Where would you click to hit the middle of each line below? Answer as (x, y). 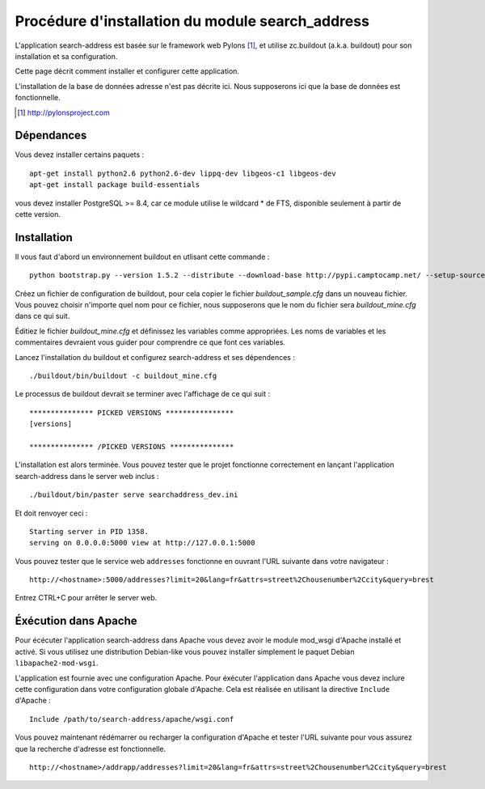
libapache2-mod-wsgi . (57, 663)
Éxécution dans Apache (76, 621)
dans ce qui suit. (42, 316)
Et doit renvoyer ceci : (51, 513)
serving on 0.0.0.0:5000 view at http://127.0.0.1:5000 (142, 543)
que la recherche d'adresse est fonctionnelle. (91, 749)
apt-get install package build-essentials (115, 185)
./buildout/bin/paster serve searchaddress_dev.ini (134, 495)
